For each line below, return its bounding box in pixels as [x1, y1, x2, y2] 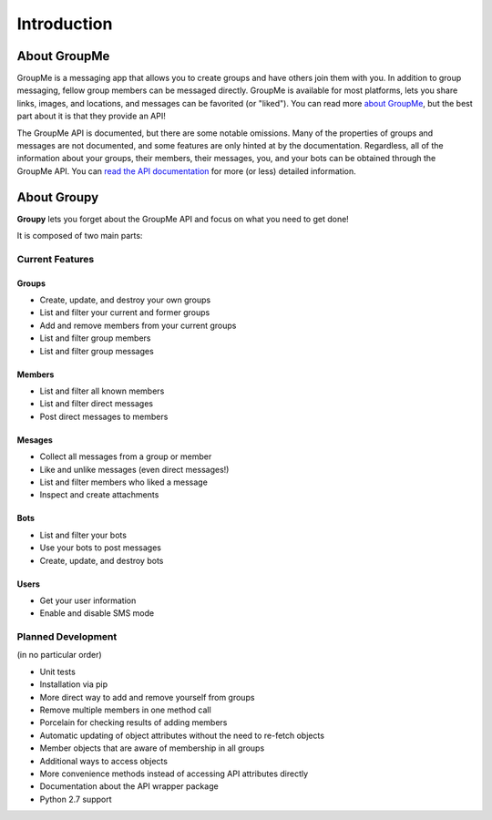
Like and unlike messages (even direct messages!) [39, 464, 230, 475]
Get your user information [39, 595, 137, 606]
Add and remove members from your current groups [39, 320, 237, 331]
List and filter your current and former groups [39, 307, 210, 318]
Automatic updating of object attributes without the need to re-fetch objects [39, 730, 325, 741]
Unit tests [39, 666, 77, 677]
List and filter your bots [39, 529, 128, 540]
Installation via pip [39, 679, 108, 690]
